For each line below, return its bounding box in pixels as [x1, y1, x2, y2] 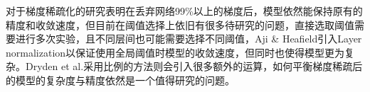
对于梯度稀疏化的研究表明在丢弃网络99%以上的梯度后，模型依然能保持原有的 [6, 4, 363, 18]
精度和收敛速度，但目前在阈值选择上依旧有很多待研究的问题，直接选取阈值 [6, 17, 354, 32]
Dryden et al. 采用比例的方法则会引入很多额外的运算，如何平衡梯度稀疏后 [25, 59, 363, 74]
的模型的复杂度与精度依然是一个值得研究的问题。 [6, 72, 235, 87]
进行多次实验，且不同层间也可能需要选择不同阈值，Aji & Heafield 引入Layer [15, 31, 362, 46]
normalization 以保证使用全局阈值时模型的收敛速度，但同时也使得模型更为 [6, 45, 345, 59]
